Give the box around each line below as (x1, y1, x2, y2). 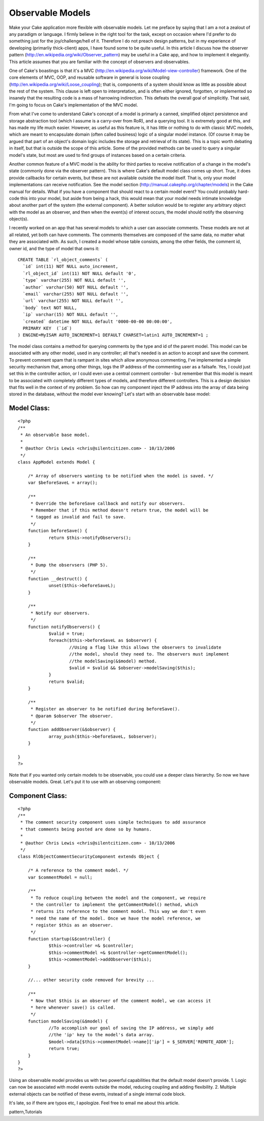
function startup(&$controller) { (27, 936, 111, 942)
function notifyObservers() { (27, 624, 100, 630)
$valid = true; (48, 631, 85, 636)
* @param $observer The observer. (30, 713, 113, 719)
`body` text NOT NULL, (22, 305, 77, 311)
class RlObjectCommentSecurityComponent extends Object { (18, 854, 160, 859)
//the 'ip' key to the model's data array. (48, 1032, 154, 1038)
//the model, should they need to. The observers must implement (69, 652, 229, 657)
